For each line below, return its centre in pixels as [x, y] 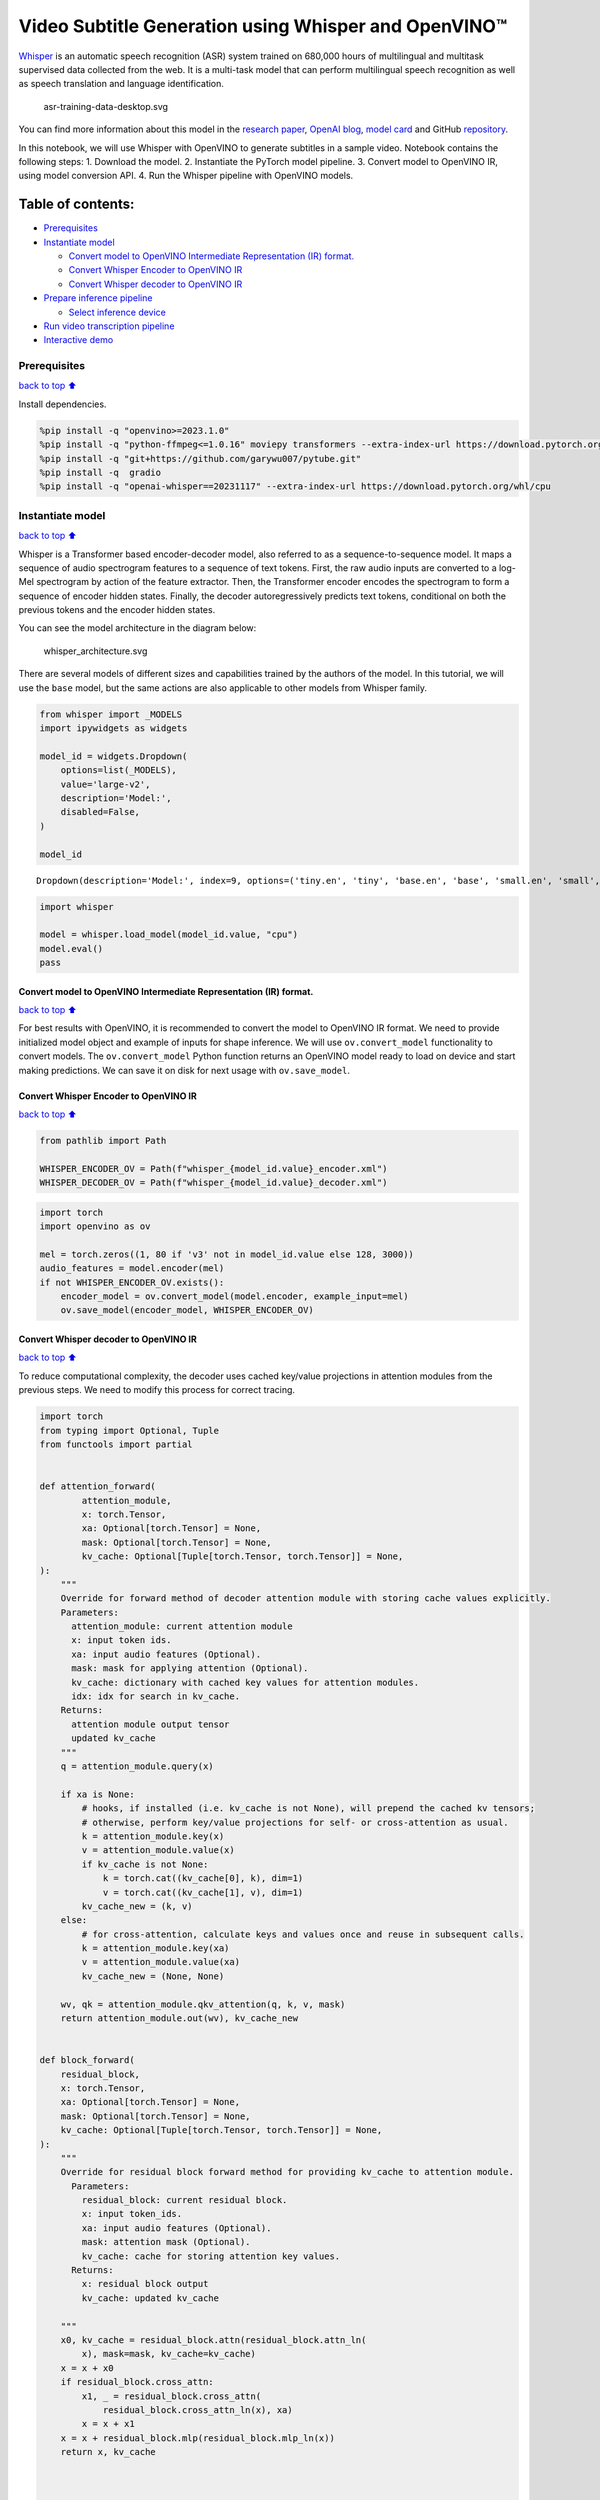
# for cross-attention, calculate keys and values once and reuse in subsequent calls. [303, 1934]
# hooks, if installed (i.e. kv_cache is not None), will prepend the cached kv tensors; [308, 1808]
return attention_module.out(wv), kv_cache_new [179, 2018]
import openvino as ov [95, 1226]
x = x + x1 [108, 2424]
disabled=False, [100, 812]
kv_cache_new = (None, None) [153, 1976]
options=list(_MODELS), [118, 770]
